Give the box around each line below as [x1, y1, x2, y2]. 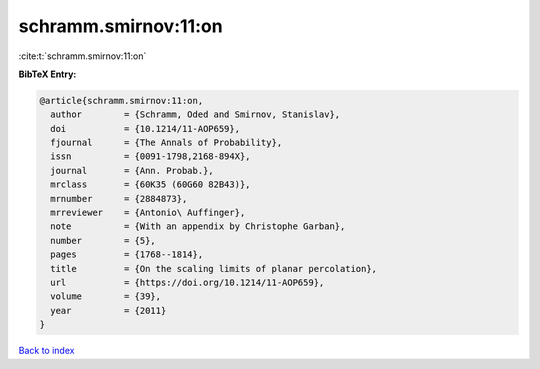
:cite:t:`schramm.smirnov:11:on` [18, 50, 147, 62]
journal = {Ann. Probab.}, [50, 165, 214, 176]
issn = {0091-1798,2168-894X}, [50, 151, 251, 162]
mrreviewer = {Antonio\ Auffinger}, [50, 207, 246, 219]
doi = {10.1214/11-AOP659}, [50, 123, 240, 134]
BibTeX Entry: [18, 68, 77, 80]
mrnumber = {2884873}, [50, 193, 188, 204]
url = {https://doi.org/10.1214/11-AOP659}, [50, 277, 325, 288]
